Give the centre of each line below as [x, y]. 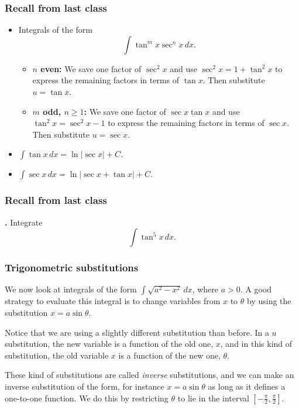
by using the [269, 301]
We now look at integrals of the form [71, 289]
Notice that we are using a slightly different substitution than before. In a [137, 332]
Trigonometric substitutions [72, 267]
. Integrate [24, 222]
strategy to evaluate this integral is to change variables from [113, 301]
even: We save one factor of [91, 68]
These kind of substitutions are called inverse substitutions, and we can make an [149, 375]
